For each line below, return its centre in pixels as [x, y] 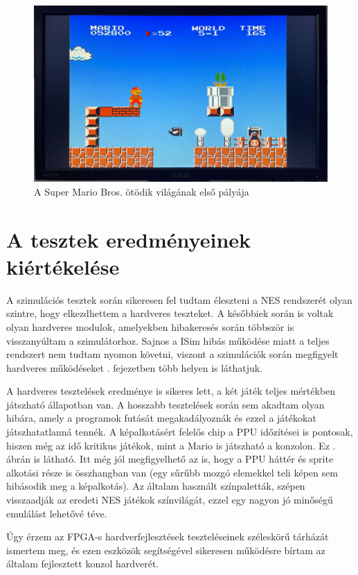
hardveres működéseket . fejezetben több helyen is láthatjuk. [135, 367]
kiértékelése [63, 266]
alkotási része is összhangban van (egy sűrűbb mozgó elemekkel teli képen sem [172, 472]
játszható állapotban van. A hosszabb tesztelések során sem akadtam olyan [165, 404]
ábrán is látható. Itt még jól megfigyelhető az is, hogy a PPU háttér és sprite [170, 459]
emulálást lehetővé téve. [57, 513]
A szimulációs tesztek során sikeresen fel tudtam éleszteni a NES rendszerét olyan [179, 299]
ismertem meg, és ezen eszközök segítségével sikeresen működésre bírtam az [166, 550]
